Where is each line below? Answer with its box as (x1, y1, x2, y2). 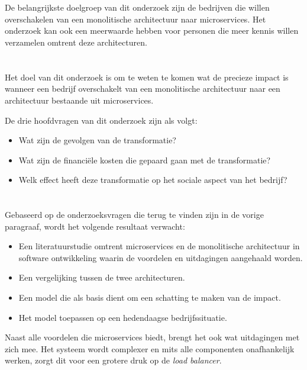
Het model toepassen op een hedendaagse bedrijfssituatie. (18, 311, 227, 323)
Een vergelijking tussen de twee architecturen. (18, 271, 185, 284)
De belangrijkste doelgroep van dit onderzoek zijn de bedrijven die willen (5, 1, 270, 14)
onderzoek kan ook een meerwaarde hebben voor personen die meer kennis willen (5, 24, 299, 37)
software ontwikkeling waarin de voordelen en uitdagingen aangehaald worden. (18, 251, 303, 263)
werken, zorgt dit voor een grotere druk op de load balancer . (5, 354, 222, 366)
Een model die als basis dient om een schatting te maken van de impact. (18, 291, 281, 304)
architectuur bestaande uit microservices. (5, 94, 154, 106)
